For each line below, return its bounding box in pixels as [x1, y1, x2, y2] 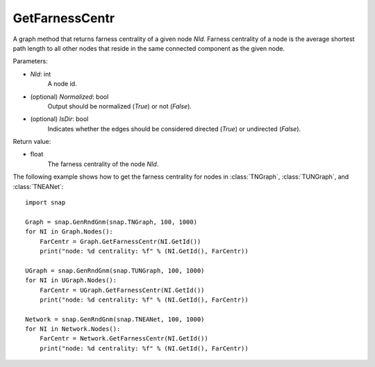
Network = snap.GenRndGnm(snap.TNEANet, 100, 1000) [25, 315, 205, 323]
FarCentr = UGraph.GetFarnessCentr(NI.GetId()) [39, 286, 205, 294]
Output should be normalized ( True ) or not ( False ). [47, 101, 192, 111]
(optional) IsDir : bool [30, 115, 89, 123]
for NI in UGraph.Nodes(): [25, 277, 117, 284]
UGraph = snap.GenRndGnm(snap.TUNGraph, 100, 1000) [25, 266, 205, 275]
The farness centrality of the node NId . [47, 160, 159, 168]
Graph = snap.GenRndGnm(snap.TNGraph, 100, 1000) [25, 218, 198, 226]
